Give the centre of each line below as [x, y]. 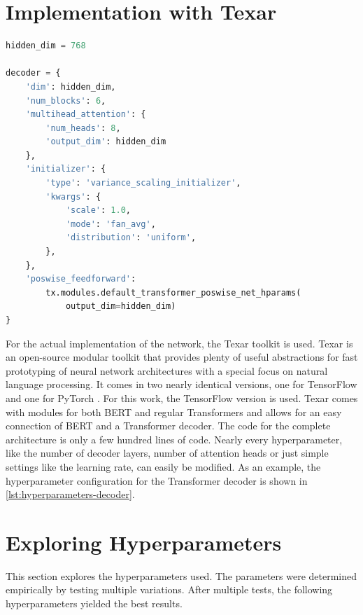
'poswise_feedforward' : [81, 279]
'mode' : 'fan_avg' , [111, 224]
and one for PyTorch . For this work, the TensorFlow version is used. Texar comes [182, 398]
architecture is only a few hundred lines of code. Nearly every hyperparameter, [174, 439]
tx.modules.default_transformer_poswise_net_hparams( [173, 292]
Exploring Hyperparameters [144, 542]
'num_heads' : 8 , [83, 128]
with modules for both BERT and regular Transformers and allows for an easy [174, 412]
